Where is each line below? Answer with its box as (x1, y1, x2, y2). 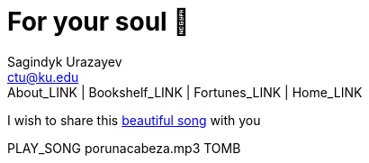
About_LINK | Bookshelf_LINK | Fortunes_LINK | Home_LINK (7, 84, 363, 100)
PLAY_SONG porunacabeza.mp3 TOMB (7, 140, 241, 156)
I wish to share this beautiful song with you (7, 112, 261, 128)
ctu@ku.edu (7, 68, 79, 85)
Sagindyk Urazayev (7, 53, 122, 69)
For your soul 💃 (7, 6, 190, 37)
